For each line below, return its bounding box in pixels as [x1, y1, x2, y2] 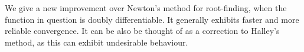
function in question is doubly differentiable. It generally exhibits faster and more [5, 13, 299, 25]
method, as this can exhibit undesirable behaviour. [5, 36, 188, 48]
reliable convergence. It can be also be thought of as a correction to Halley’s [5, 25, 280, 37]
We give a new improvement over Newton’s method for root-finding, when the [5, 2, 287, 13]
